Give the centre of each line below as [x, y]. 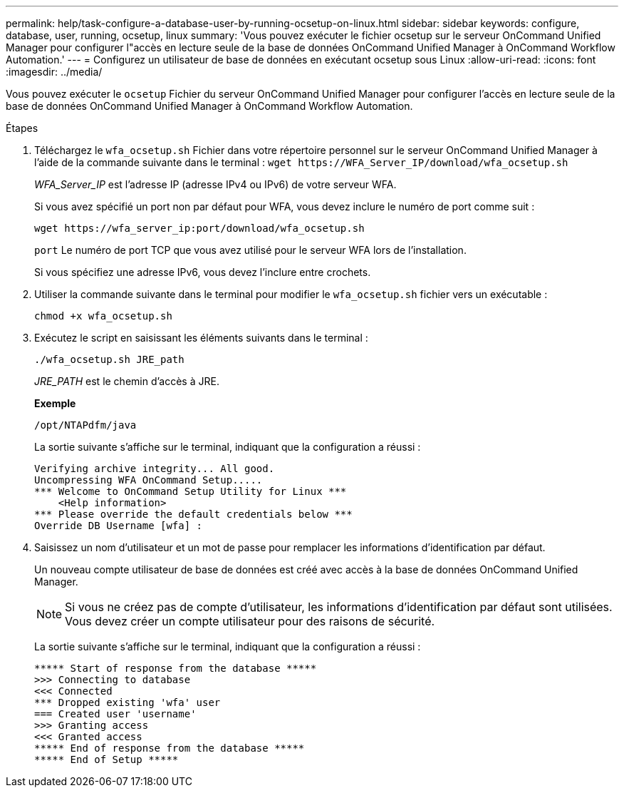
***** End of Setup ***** [106, 759]
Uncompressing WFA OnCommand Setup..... [149, 480]
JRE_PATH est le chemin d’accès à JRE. [127, 381]
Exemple [55, 403]
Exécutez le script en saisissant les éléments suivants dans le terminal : [201, 338]
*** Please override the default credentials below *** [193, 514]
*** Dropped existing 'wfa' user [128, 702]
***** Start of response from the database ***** [176, 668]
